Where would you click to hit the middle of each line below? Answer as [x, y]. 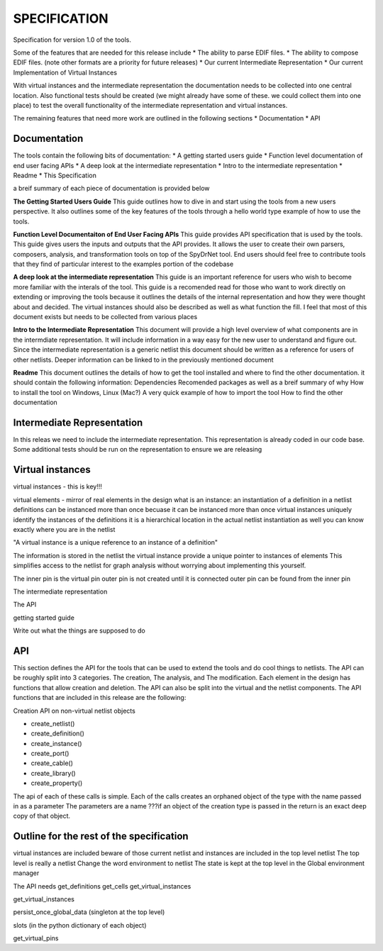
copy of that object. [42, 816]
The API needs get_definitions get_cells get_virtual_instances [102, 886]
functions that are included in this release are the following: [100, 698]
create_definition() [58, 733]
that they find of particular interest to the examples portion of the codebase [123, 264]
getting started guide [44, 618]
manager [26, 873]
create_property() [57, 783]
